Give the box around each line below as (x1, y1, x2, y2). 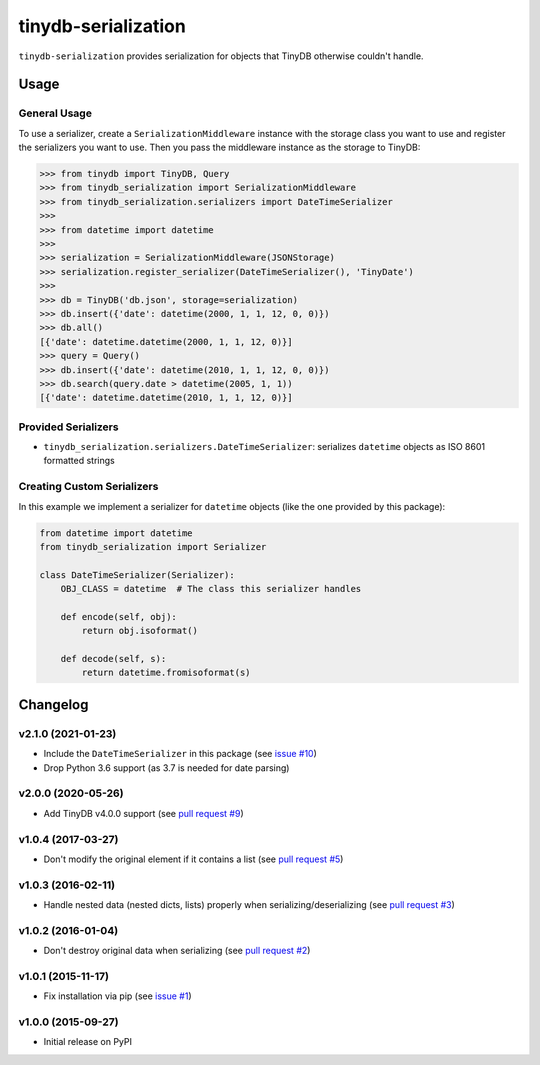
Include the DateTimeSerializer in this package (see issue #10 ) (43, 748, 317, 760)
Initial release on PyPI (43, 1036, 133, 1048)
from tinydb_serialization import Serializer (39, 541, 267, 552)
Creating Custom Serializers (18, 480, 159, 494)
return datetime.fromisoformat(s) (81, 667, 251, 679)
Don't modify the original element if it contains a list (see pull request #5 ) (43, 853, 344, 865)
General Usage (18, 106, 92, 120)
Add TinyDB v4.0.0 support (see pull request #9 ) (43, 807, 244, 819)
